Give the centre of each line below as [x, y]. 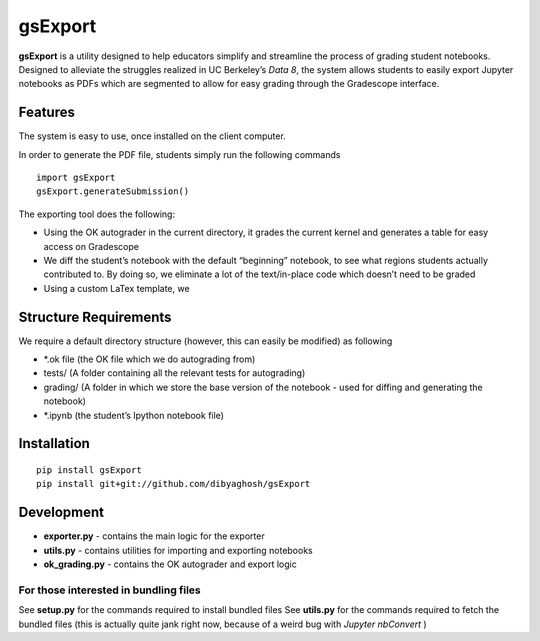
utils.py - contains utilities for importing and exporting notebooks [178, 550]
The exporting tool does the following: [96, 214]
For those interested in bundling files [110, 590]
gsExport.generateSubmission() [113, 191]
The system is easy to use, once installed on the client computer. [152, 136]
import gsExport [76, 178]
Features [46, 112]
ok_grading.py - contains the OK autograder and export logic [170, 564]
